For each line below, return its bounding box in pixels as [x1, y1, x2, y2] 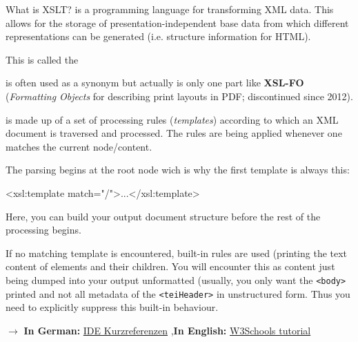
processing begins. [6, 222, 81, 237]
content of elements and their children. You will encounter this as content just [6, 259, 335, 274]
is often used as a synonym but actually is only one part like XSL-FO [6, 75, 304, 90]
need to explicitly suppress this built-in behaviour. [6, 300, 219, 314]
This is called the [6, 52, 79, 66]
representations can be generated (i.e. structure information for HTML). [6, 29, 311, 44]
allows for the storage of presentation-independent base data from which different [6, 15, 349, 30]
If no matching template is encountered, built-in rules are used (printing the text [6, 245, 348, 260]
